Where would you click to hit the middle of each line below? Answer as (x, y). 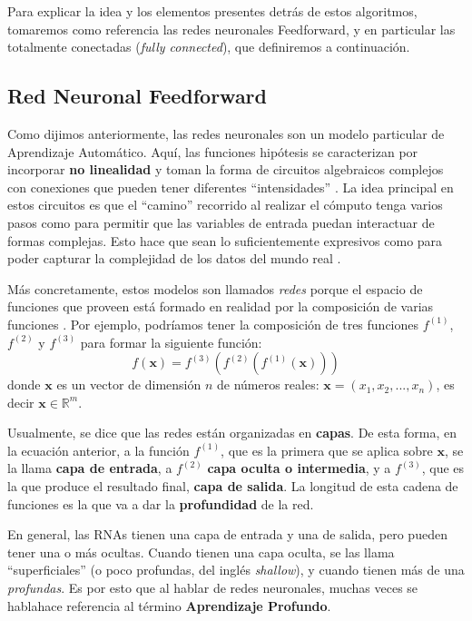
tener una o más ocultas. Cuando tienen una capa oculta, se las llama (201, 552)
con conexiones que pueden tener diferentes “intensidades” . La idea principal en (231, 187)
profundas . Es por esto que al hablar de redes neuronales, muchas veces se (213, 588)
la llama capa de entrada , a (90, 468)
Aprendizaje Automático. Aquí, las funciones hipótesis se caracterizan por (213, 151)
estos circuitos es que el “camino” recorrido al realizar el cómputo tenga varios (225, 205)
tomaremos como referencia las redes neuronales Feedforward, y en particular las (231, 29)
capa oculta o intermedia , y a (299, 468)
